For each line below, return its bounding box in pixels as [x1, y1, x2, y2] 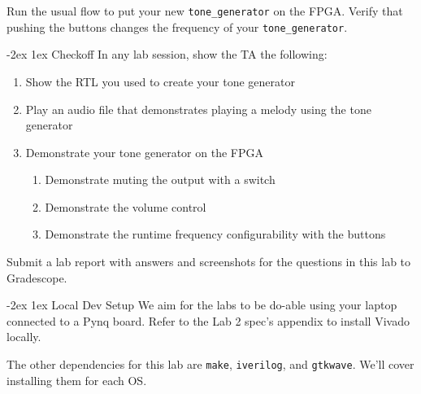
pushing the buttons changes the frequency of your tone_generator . [7, 18, 348, 35]
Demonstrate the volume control [45, 198, 206, 215]
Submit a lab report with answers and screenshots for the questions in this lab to [7, 253, 411, 270]
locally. [7, 328, 41, 345]
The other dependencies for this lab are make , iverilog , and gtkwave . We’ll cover [7, 356, 414, 373]
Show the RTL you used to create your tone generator [25, 72, 295, 90]
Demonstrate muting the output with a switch [45, 171, 276, 188]
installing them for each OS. [7, 371, 147, 388]
